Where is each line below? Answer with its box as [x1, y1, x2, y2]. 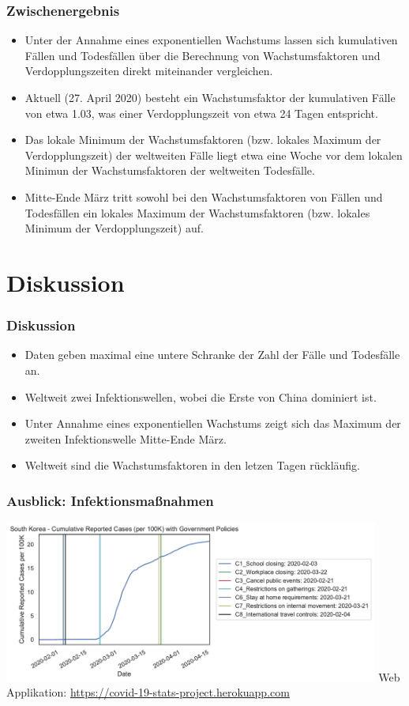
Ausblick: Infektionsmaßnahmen [6, 490, 214, 510]
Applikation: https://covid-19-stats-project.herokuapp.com [6, 684, 290, 700]
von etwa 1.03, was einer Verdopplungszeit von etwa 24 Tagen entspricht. [24, 104, 378, 121]
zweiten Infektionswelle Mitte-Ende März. [24, 430, 227, 447]
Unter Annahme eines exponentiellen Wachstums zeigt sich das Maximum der [24, 415, 401, 432]
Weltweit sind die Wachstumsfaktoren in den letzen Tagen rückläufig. [24, 457, 361, 474]
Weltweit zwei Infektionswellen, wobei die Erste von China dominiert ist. [24, 388, 377, 405]
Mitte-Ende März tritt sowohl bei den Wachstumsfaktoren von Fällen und [24, 188, 383, 205]
